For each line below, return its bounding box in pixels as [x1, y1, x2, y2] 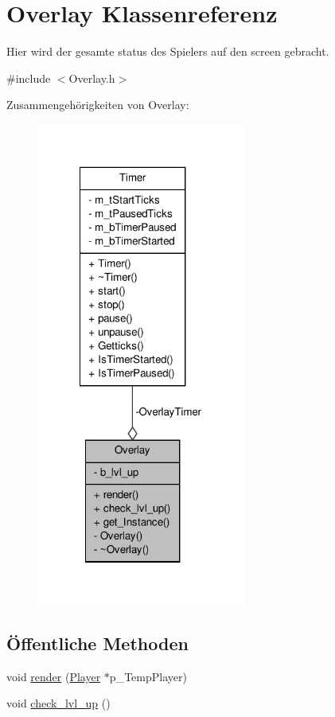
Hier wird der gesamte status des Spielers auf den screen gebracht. [6, 43, 329, 60]
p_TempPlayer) [109, 668, 187, 684]
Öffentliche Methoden [6, 631, 189, 656]
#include [6, 69, 51, 86]
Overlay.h [68, 69, 115, 86]
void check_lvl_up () [6, 695, 111, 711]
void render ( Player [6, 668, 101, 684]
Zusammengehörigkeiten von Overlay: [6, 96, 189, 113]
